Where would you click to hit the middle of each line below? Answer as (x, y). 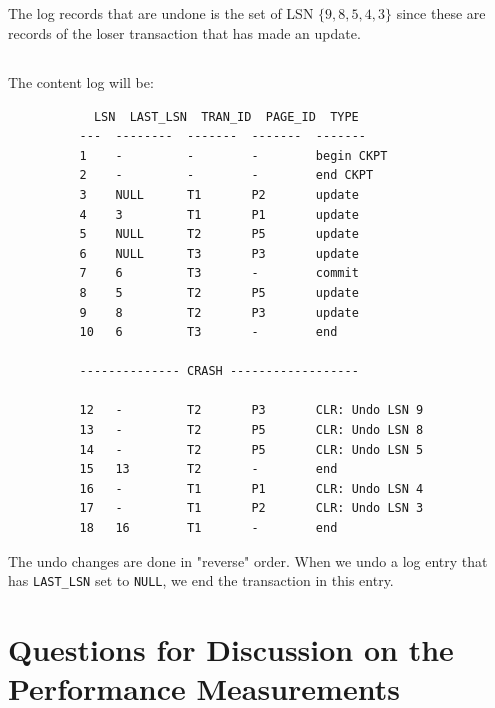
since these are (441, 13)
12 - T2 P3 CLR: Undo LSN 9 (251, 410)
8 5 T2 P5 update (219, 292)
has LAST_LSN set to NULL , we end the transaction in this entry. (201, 580)
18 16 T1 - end (208, 528)
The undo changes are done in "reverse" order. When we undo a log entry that (248, 560)
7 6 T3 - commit (219, 273)
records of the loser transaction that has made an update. (184, 32)
